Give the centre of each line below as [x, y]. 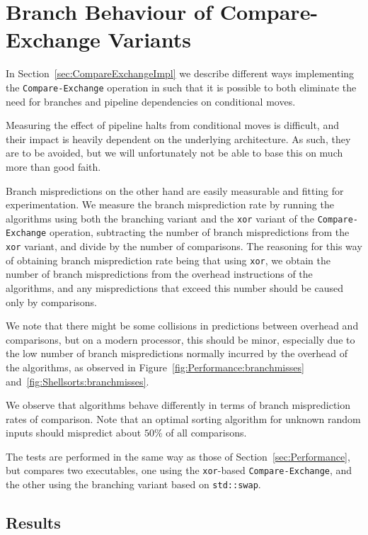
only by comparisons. [51, 302]
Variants [149, 39]
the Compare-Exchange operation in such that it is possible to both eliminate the [181, 87]
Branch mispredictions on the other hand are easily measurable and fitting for [175, 190]
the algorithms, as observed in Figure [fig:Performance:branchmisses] [155, 367]
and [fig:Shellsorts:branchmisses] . [77, 381]
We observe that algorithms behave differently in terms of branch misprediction [178, 405]
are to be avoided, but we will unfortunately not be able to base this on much [174, 153]
